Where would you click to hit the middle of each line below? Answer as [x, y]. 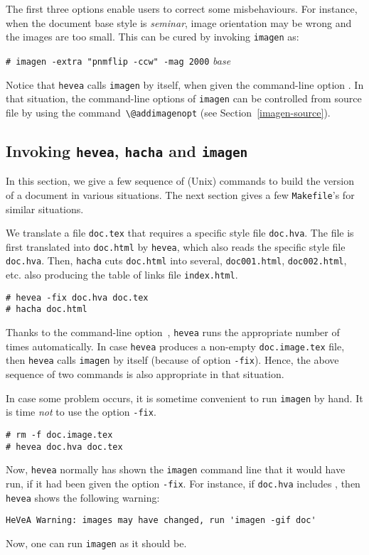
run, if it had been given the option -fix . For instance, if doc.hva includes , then [183, 483]
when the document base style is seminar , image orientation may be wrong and [179, 22]
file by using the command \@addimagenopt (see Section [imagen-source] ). [168, 112]
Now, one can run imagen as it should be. [96, 543]
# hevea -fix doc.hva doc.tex [77, 297]
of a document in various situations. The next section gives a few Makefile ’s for [180, 194]
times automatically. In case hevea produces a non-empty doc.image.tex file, [175, 346]
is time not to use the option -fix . [81, 412]
